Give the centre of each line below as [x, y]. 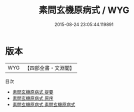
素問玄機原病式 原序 [33, 98]
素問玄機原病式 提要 [33, 92]
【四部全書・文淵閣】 [50, 68]
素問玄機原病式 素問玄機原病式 [44, 104]
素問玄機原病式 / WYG [84, 10]
